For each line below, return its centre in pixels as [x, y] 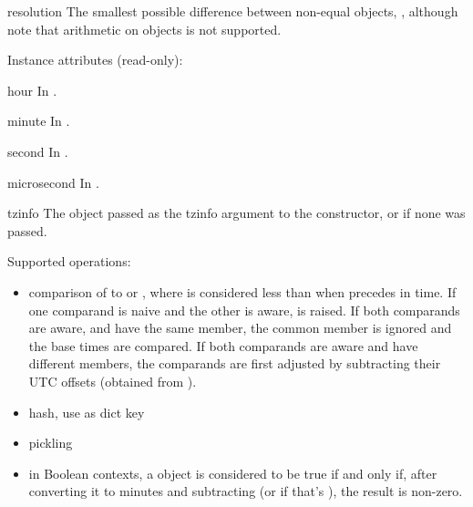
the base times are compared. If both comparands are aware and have [223, 345]
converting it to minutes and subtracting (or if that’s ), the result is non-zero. [246, 491]
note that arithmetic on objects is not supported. [144, 29]
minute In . [39, 121]
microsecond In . [53, 182]
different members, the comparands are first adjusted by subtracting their [235, 363]
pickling [51, 443]
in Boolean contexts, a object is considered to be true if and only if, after [233, 473]
